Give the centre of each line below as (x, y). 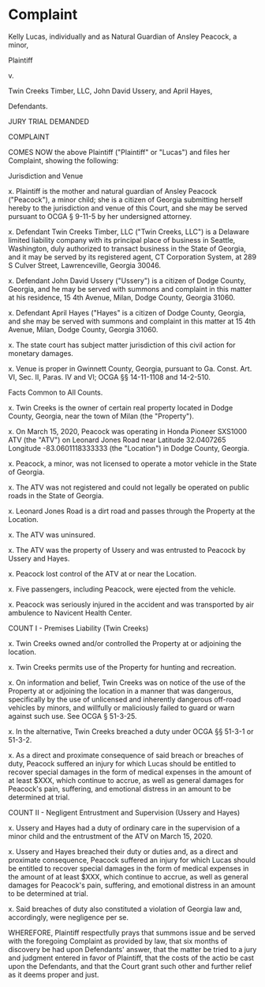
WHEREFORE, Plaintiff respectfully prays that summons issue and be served (132, 932)
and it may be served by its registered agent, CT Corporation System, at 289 (132, 257)
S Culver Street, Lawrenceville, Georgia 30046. (85, 265)
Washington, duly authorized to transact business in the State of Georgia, (127, 248)
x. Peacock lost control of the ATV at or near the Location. (103, 573)
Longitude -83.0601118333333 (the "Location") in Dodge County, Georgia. (129, 448)
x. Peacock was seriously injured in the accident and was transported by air (131, 604)
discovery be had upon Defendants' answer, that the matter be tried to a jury (132, 949)
